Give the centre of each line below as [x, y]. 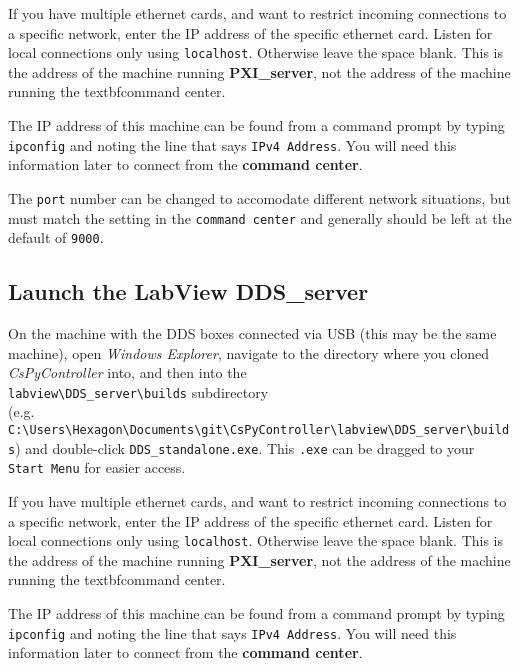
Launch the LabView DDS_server [188, 291]
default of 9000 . [56, 237]
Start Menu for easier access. [97, 467]
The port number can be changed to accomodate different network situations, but [259, 197]
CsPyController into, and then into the [127, 372]
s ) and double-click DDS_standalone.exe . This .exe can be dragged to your [241, 447]
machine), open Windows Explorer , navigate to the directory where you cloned [249, 352]
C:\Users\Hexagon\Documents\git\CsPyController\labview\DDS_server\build [259, 430]
